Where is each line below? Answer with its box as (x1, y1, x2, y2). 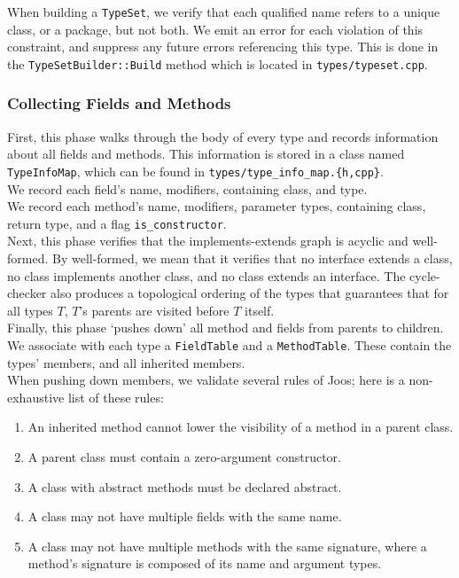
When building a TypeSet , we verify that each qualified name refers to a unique (7, 3, 440, 20)
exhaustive (7, 387, 65, 406)
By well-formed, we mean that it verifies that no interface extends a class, (51, 249, 453, 267)
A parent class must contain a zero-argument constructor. (27, 448, 341, 465)
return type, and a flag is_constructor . (7, 214, 227, 232)
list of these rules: (67, 387, 164, 406)
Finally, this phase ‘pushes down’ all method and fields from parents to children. (7, 318, 444, 337)
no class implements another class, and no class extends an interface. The (7, 266, 406, 285)
